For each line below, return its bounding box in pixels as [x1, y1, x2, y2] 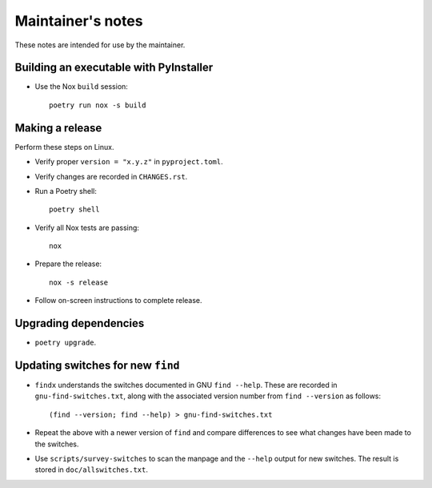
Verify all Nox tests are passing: [34, 223, 140, 232]
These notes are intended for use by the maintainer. [14, 40, 186, 50]
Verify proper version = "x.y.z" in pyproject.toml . [34, 157, 223, 167]
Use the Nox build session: [34, 82, 128, 91]
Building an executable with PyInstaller [14, 61, 214, 75]
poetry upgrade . [34, 337, 97, 348]
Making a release [14, 121, 102, 135]
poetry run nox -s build [49, 100, 146, 110]
